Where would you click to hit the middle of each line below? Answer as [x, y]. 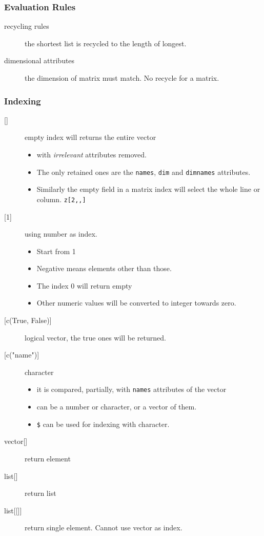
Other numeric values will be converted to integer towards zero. [136, 303]
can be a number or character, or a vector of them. [117, 407]
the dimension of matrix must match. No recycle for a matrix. [122, 78]
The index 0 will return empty [84, 285]
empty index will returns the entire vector [90, 137]
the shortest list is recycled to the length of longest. [106, 43]
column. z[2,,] [61, 199]
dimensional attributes [39, 60]
